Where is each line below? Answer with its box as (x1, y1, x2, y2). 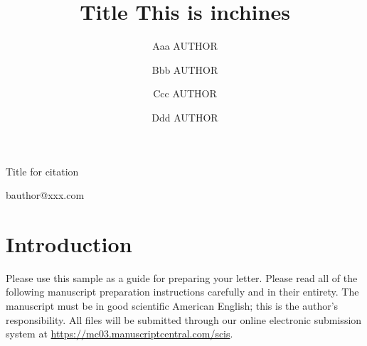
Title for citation (6, 163, 79, 178)
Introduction (6, 229, 132, 258)
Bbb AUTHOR (151, 62, 218, 77)
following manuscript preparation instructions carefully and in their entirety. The (6, 284, 359, 299)
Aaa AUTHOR (152, 38, 218, 53)
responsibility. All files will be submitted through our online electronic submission (6, 312, 362, 327)
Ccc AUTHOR (153, 86, 217, 101)
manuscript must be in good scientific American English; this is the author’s (6, 298, 339, 313)
